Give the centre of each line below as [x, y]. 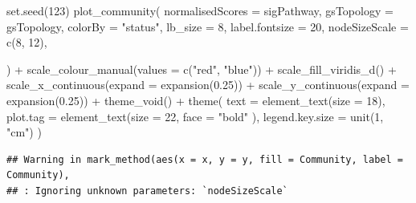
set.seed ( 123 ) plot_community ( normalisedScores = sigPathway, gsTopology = [200, 10]
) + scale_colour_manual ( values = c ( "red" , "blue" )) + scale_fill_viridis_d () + [202, 69]
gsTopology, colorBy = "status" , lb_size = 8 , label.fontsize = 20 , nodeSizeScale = [208, 26]
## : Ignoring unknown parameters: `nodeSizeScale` [147, 191]
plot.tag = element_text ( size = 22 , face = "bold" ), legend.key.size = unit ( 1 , [195, 116]
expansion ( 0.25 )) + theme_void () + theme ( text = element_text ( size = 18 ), [196, 100]
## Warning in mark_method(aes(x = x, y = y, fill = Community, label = [205, 159]
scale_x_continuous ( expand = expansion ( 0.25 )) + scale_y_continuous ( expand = [208, 85]
